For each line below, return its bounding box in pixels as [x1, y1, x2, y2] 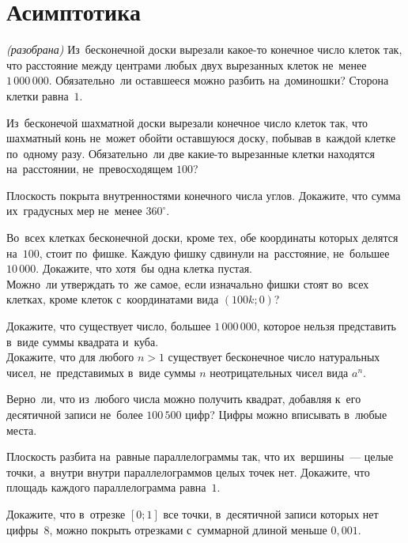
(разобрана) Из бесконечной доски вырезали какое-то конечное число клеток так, [6, 41, 402, 58]
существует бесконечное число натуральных [168, 349, 380, 365]
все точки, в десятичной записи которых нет [163, 505, 379, 522]
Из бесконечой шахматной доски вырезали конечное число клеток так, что [6, 114, 368, 130]
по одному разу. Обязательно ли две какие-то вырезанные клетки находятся [6, 145, 375, 161]
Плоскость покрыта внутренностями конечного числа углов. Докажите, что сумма [6, 187, 401, 203]
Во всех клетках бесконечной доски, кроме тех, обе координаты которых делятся [6, 229, 399, 246]
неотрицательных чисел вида [210, 364, 349, 380]
